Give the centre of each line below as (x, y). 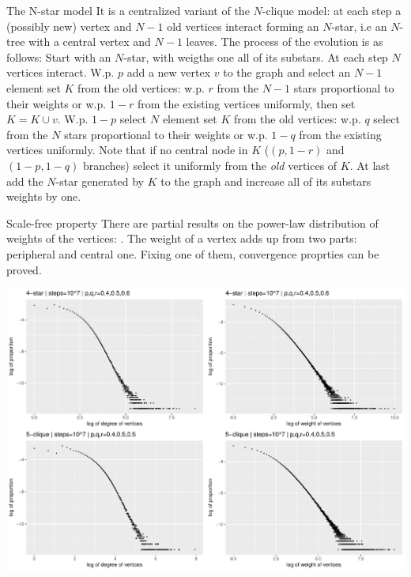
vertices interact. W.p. (60, 72)
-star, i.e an (359, 26)
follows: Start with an (59, 57)
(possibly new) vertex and (69, 26)
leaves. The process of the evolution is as (285, 41)
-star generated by (100, 181)
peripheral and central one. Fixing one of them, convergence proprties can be (193, 253)
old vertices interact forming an (243, 26)
